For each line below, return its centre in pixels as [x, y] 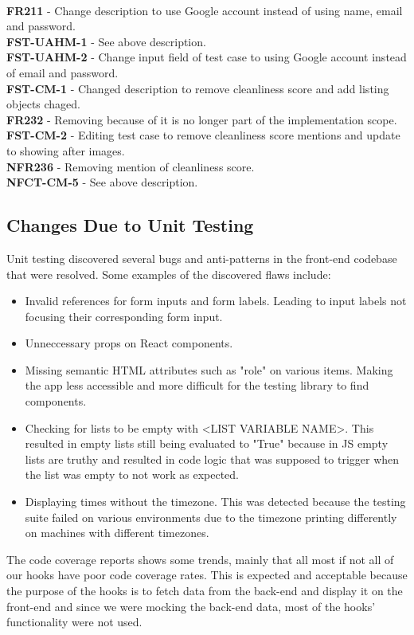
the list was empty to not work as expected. [132, 474]
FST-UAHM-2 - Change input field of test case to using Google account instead [207, 57]
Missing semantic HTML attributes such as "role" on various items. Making [209, 369]
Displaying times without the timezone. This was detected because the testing [215, 502]
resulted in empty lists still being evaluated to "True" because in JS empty [207, 443]
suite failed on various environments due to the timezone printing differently [211, 517]
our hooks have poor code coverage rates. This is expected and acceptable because [207, 575]
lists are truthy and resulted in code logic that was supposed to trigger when [212, 459]
